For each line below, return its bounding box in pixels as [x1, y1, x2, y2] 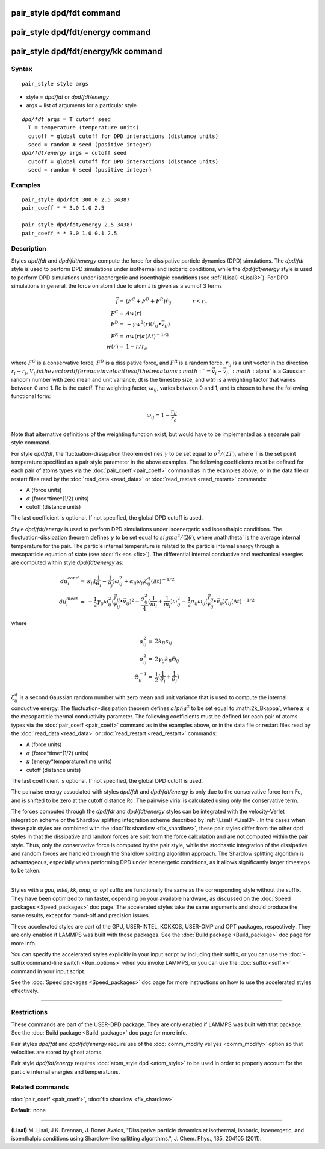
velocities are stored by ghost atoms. [11, 1048, 103, 1056]
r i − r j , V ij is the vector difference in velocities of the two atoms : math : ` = [11, 367, 211, 376]
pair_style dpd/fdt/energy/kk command [11, 46, 162, 57]
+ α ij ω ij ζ [123, 578, 147, 586]
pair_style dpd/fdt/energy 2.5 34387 [22, 222, 134, 228]
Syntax [11, 65, 32, 73]
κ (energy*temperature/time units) [26, 758, 113, 765]
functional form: [11, 393, 51, 400]
